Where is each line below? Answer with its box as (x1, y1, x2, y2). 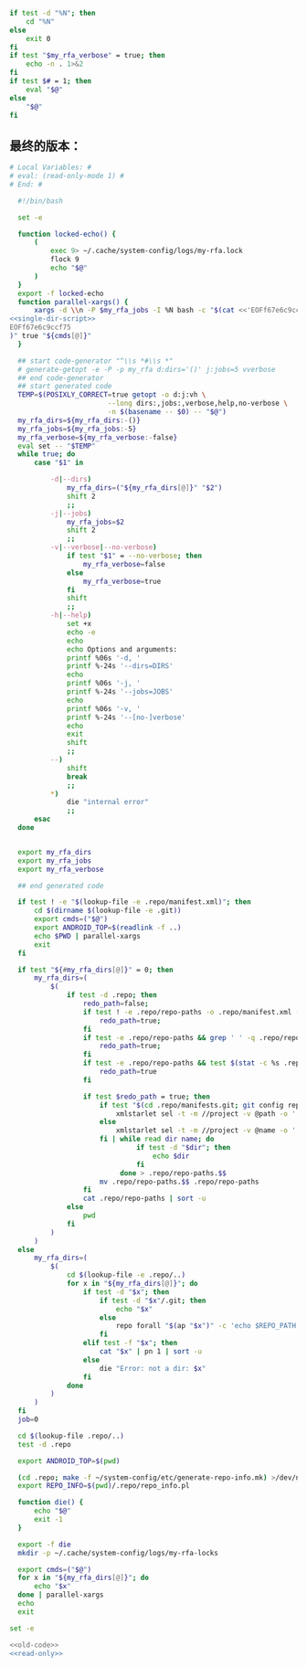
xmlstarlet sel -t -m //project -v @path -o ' (115, 1109, 297, 1119)
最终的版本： (9, 138, 82, 154)
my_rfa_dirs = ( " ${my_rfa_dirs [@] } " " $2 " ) (67, 483, 223, 493)
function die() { (17, 1498, 84, 1507)
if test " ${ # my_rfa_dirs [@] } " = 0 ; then (17, 965, 174, 974)
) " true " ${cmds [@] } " (9, 332, 92, 341)
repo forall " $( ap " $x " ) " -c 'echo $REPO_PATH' (115, 1322, 301, 1331)
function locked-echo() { (17, 229, 117, 239)
